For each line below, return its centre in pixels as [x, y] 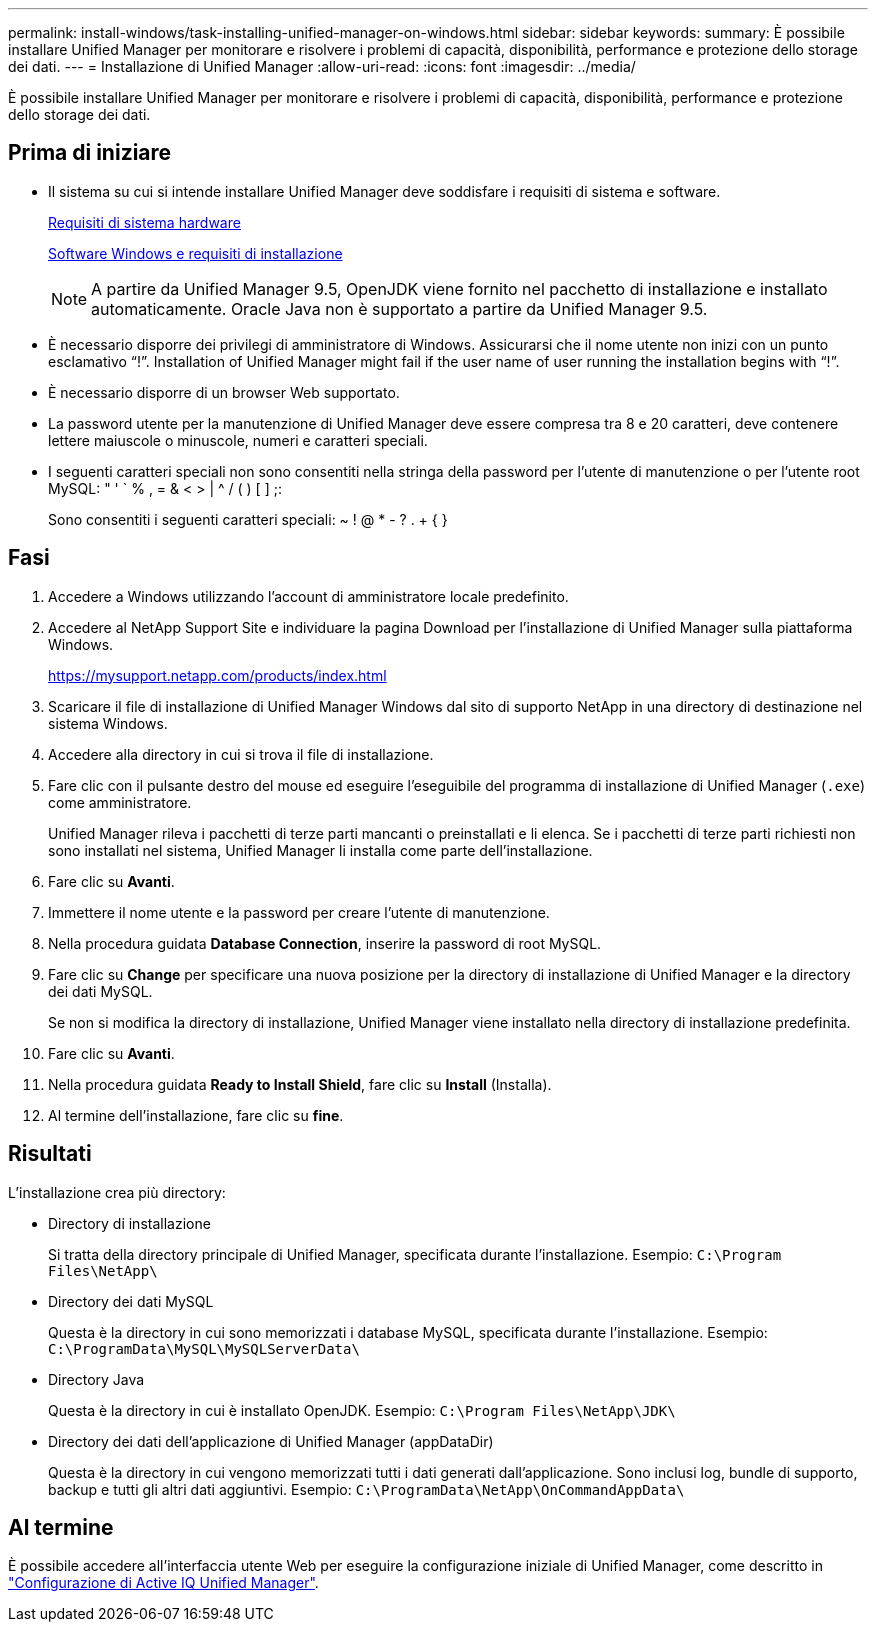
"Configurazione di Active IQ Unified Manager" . [163, 1583]
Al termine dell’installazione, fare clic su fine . [196, 1115]
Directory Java [96, 1379]
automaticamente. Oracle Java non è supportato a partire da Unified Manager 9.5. [399, 308]
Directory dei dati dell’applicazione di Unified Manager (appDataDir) [271, 1441]
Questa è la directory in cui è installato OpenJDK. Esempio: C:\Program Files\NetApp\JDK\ [362, 1410]
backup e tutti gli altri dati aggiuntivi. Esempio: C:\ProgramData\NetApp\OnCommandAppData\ [366, 1489]
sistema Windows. [108, 723]
